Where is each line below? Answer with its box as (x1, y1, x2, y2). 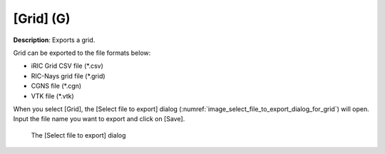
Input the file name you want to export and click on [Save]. (13, 115, 185, 123)
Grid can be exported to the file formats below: (13, 48, 151, 57)
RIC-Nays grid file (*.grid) (31, 71, 106, 80)
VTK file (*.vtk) (31, 91, 74, 100)
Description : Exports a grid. (13, 36, 96, 44)
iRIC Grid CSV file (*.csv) (31, 61, 103, 71)
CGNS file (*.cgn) (31, 82, 82, 91)
